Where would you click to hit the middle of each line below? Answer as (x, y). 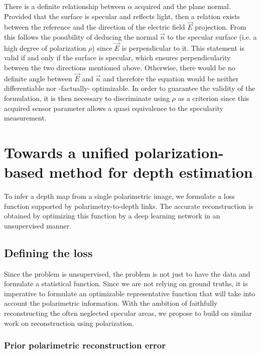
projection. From (221, 27)
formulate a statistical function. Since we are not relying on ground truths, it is (126, 283)
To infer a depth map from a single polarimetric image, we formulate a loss (119, 196)
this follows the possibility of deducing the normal (81, 37)
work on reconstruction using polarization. (69, 323)
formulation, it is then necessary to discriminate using (87, 98)
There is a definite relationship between (65, 6)
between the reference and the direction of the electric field (95, 27)
